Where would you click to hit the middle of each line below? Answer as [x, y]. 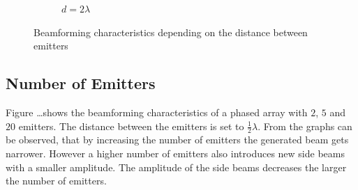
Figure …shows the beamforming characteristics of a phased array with [157, 112]
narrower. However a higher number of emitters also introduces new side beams [175, 153]
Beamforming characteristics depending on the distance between [171, 32]
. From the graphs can [305, 126]
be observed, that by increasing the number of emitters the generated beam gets [177, 140]
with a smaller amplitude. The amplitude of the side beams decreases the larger [176, 167]
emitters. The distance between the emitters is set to [131, 126]
